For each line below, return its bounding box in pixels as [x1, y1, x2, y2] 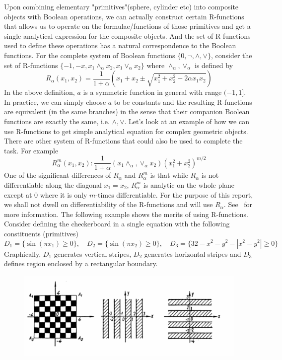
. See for [223, 199, 253, 210]
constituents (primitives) [4, 228, 78, 238]
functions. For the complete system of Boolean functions [4, 50, 175, 60]
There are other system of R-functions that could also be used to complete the [4, 136, 243, 146]
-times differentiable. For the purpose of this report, [95, 189, 253, 200]
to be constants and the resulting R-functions [114, 96, 252, 107]
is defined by [195, 60, 233, 70]
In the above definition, [4, 87, 75, 97]
